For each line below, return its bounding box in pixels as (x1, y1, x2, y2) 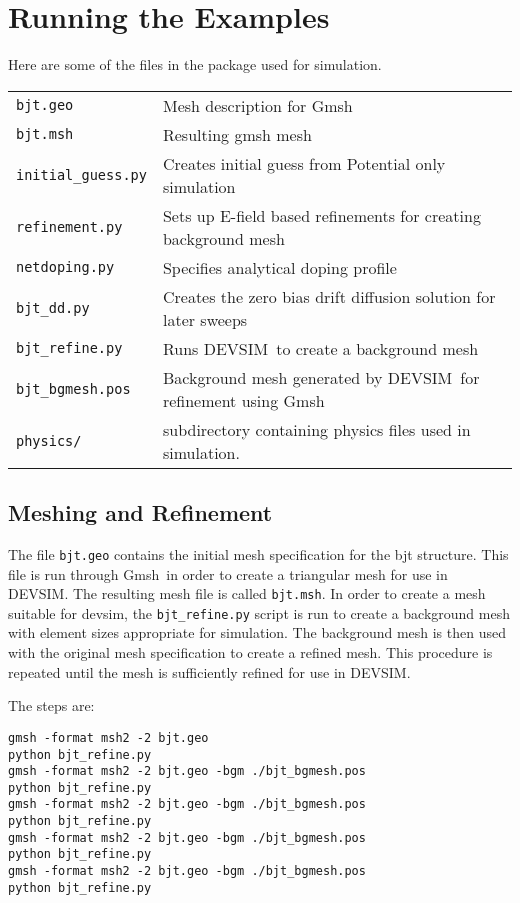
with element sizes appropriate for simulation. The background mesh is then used (8, 622, 506, 643)
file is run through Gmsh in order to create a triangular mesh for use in (8, 563, 448, 584)
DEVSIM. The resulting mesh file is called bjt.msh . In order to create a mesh (8, 583, 486, 604)
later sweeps (162, 307, 248, 331)
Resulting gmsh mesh (162, 122, 312, 146)
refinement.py (16, 218, 123, 235)
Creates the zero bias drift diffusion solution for (162, 284, 496, 308)
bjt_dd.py (16, 299, 90, 316)
